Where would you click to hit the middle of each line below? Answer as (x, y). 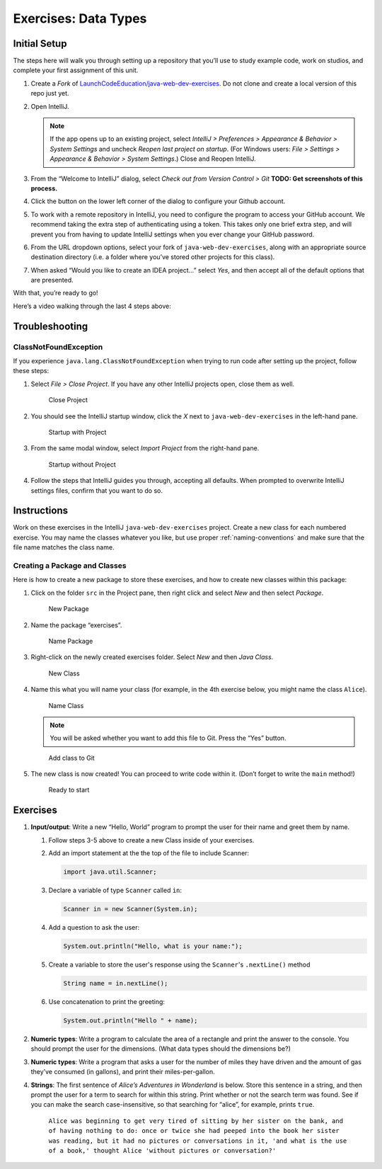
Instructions (41, 511)
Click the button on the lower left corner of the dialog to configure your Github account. (158, 201)
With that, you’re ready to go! (56, 293)
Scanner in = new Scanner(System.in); (131, 909)
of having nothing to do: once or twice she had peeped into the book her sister (194, 1131)
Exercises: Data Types (80, 18)
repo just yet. (50, 93)
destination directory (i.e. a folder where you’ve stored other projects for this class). (153, 257)
